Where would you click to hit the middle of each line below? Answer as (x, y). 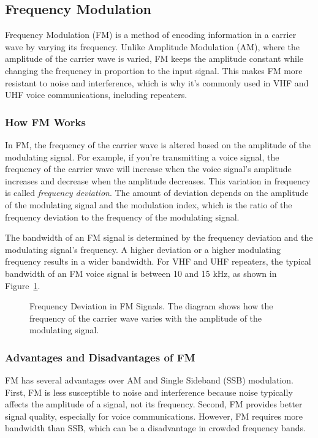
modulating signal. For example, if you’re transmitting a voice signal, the (142, 157)
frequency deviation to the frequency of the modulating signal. (122, 217)
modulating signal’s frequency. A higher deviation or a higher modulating (143, 249)
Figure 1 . (23, 285)
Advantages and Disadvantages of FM (100, 357)
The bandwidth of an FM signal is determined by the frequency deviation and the (159, 237)
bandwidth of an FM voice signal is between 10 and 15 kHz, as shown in (141, 273)
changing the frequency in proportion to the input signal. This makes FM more (154, 70)
